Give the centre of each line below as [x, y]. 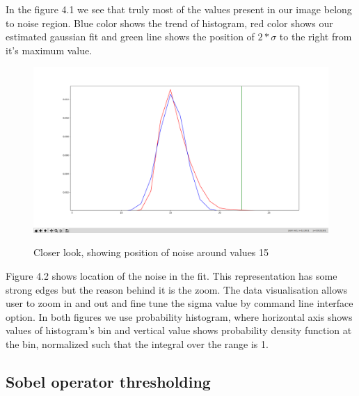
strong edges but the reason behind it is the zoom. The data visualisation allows [177, 289]
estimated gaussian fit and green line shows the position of [130, 37]
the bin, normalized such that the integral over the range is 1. [137, 344]
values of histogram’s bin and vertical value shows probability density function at [179, 330]
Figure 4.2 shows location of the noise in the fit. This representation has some [171, 276]
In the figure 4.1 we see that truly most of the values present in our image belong [179, 9]
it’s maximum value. [49, 50]
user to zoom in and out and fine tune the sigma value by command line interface [179, 303]
